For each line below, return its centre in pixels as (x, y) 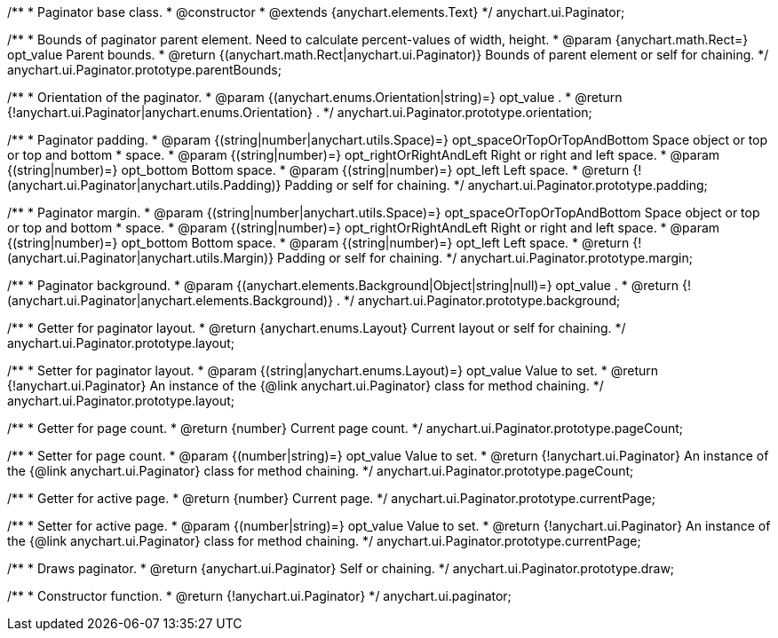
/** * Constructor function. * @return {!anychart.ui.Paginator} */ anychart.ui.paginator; (259, 596)
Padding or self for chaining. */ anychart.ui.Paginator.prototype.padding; (496, 185)
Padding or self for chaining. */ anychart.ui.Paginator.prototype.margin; (485, 258)
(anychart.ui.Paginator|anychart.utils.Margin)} (141, 258)
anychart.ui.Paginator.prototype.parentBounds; (144, 70)
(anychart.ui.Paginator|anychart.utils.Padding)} (144, 185)
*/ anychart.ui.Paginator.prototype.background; (482, 300)
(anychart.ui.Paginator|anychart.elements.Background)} (171, 300)
